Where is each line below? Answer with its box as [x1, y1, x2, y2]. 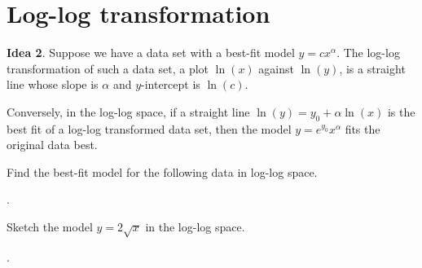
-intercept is [141, 76, 200, 93]
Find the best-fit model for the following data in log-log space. [7, 163, 318, 180]
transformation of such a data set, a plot [7, 59, 209, 77]
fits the [345, 120, 380, 137]
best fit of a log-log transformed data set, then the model [7, 120, 292, 137]
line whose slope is [7, 76, 99, 93]
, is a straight [339, 59, 406, 77]
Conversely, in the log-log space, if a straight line [7, 103, 250, 120]
